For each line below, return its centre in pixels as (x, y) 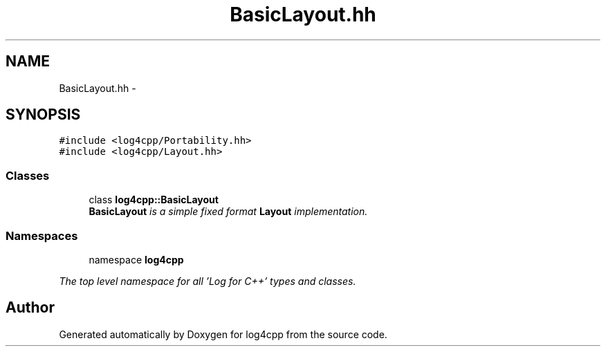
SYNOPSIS (43, 115)
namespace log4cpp (136, 259)
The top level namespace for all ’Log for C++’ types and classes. (208, 281)
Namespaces (42, 235)
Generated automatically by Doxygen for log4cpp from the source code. (223, 334)
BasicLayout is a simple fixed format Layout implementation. (228, 212)
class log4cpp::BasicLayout (154, 200)
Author (30, 308)
